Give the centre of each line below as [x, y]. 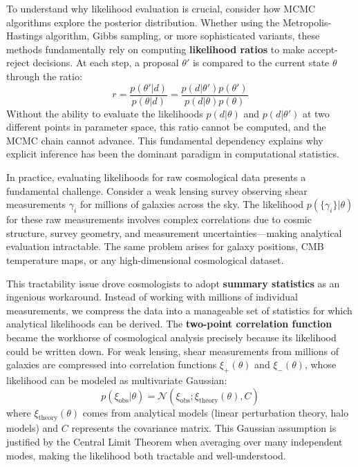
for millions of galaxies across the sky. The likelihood [192, 204]
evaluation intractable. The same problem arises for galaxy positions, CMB [165, 246]
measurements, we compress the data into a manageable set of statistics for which [179, 310]
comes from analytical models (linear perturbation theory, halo [216, 412]
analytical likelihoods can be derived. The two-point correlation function [169, 324]
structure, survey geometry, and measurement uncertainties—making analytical [174, 232]
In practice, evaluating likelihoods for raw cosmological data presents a [156, 177]
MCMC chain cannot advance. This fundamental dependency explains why [165, 140]
